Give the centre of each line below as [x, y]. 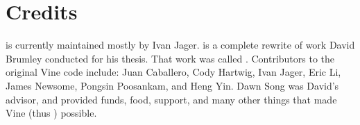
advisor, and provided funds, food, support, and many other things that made [171, 99]
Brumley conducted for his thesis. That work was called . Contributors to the [170, 58]
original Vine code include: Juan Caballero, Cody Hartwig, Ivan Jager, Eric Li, [173, 72]
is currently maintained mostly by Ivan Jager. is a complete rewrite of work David [180, 45]
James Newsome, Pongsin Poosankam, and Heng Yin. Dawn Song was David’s [172, 85]
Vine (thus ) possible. [51, 113]
